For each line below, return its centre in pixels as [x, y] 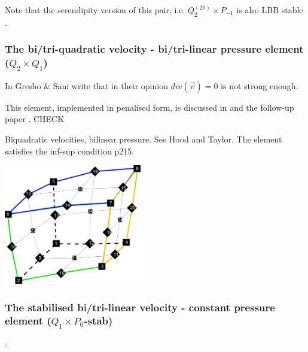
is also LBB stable [270, 10]
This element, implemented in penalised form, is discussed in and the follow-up [150, 107]
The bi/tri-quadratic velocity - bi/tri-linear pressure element [154, 49]
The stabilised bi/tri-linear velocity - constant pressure [140, 307]
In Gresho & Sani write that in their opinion [86, 85]
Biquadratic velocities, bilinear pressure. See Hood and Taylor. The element [144, 139]
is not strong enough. [260, 85]
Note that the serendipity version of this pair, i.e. [95, 10]
